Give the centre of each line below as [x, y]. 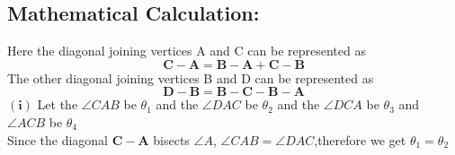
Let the [58, 104]
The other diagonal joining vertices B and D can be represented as [191, 77]
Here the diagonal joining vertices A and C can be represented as [187, 51]
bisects [171, 139]
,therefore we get [360, 139]
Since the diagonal [58, 139]
